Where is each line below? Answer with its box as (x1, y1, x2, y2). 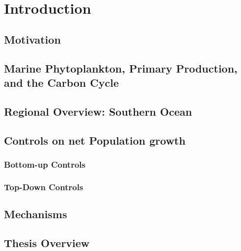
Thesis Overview (4, 235, 90, 250)
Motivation (4, 31, 61, 47)
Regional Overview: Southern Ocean (4, 103, 192, 119)
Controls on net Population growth (4, 132, 186, 148)
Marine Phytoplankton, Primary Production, (4, 60, 238, 75)
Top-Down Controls (4, 180, 83, 193)
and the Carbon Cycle (4, 75, 119, 90)
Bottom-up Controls (4, 158, 85, 170)
